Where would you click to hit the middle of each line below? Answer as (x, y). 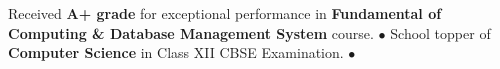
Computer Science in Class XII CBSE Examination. (176, 52)
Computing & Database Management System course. (191, 32)
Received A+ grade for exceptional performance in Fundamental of (225, 13)
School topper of (440, 32)
